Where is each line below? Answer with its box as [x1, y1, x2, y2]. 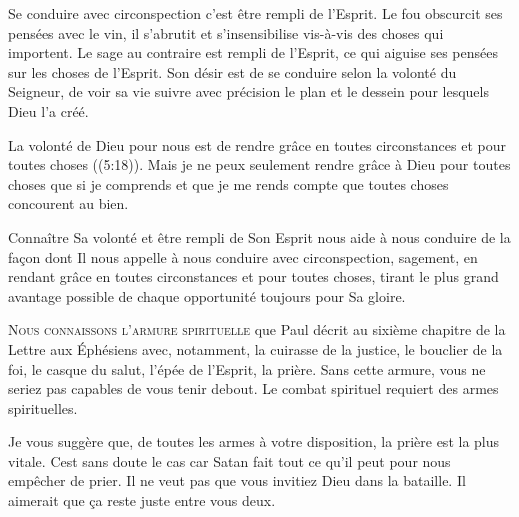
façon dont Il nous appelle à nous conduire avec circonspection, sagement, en [8, 246, 478, 267]
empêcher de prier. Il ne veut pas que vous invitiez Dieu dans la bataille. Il [8, 470, 466, 491]
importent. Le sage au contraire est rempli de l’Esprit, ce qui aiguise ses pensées [8, 42, 498, 63]
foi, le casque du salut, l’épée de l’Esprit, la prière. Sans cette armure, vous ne [8, 358, 486, 379]
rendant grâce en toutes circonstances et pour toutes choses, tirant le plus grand [8, 266, 499, 287]
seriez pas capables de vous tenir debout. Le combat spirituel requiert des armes [8, 378, 499, 399]
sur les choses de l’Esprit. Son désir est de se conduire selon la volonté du [8, 61, 457, 82]
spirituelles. [8, 397, 78, 418]
